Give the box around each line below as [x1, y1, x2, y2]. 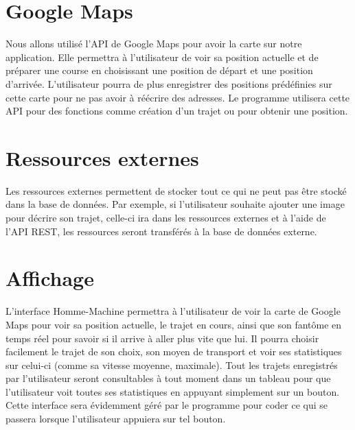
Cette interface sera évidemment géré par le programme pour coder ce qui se [5, 398, 328, 412]
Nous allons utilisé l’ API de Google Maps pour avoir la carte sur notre [5, 36, 302, 51]
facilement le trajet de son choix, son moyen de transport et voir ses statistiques [5, 344, 342, 359]
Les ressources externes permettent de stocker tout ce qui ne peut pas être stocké [5, 183, 347, 198]
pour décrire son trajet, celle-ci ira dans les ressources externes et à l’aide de [5, 211, 326, 224]
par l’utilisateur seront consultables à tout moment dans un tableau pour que [5, 371, 331, 385]
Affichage [5, 264, 94, 292]
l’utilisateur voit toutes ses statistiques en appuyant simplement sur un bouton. [5, 384, 340, 398]
